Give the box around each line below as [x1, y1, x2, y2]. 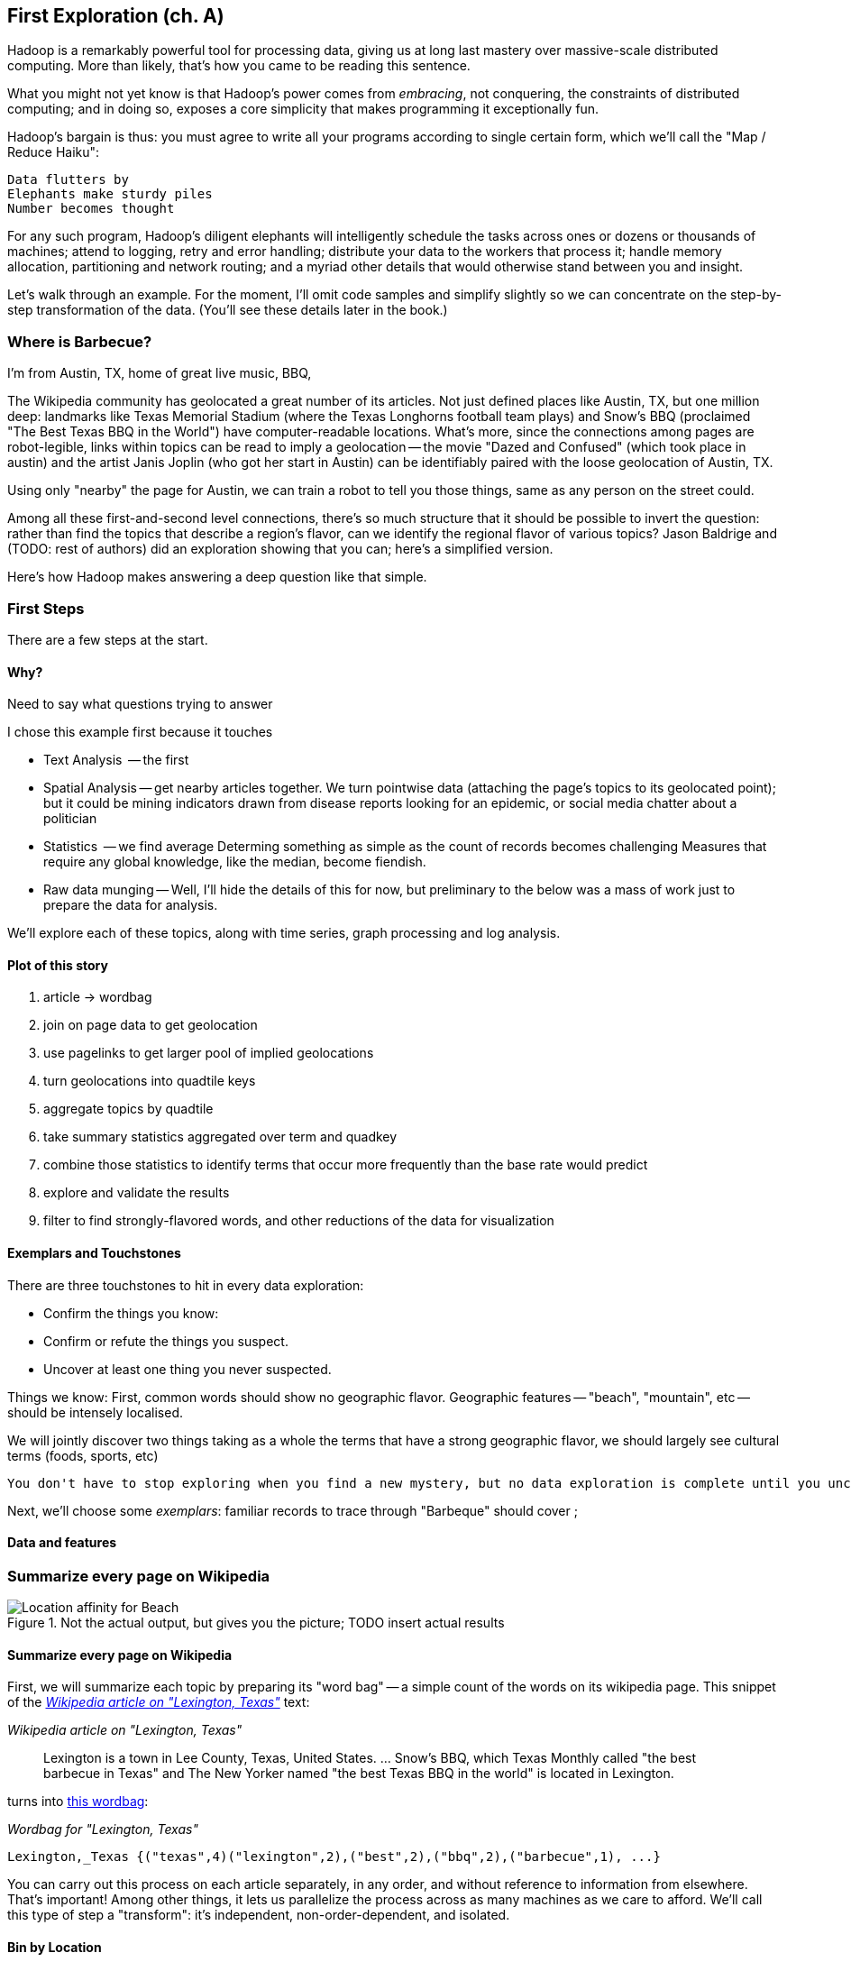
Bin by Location [7, 1939, 102, 1955]
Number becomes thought [7, 201, 175, 216]
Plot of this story [7, 957, 108, 973]
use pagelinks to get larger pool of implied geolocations [43, 1045, 374, 1061]
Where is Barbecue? [7, 332, 152, 351]
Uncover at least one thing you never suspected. [43, 1361, 332, 1377]
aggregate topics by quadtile [43, 1101, 214, 1117]
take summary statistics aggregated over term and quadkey [43, 1129, 398, 1145]
